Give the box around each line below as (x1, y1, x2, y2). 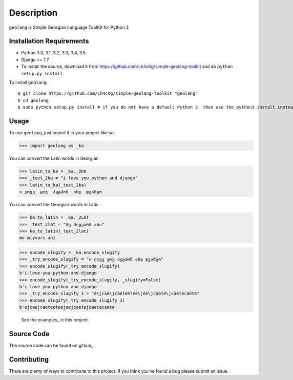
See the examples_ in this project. (21, 317, 89, 323)
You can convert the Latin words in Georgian (9, 155, 99, 161)
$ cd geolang (18, 98, 49, 103)
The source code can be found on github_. (9, 342, 95, 348)
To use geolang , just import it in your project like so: (9, 130, 115, 136)
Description (9, 7, 58, 18)
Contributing (9, 355, 49, 363)
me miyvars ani (19, 235, 56, 241)
